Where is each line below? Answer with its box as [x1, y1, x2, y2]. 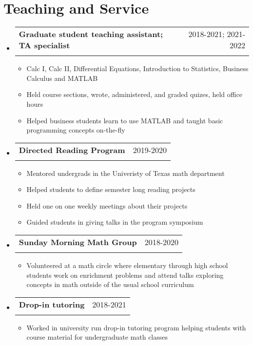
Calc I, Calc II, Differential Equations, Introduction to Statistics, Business [26, 63, 249, 74]
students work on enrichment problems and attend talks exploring [26, 269, 224, 280]
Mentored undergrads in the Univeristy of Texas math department [26, 168, 225, 178]
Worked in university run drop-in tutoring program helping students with [26, 322, 246, 332]
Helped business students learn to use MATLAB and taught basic [26, 115, 223, 125]
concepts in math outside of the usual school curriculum [26, 279, 194, 289]
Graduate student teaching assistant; [19, 28, 163, 40]
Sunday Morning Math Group [19, 236, 137, 248]
